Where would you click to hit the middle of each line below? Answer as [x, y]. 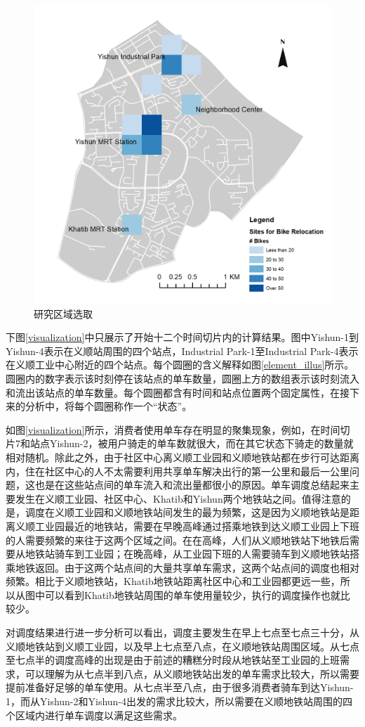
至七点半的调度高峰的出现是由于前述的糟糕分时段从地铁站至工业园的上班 [173, 660]
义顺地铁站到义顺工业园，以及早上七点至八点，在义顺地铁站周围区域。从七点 [182, 646]
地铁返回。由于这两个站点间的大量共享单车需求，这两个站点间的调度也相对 [187, 567]
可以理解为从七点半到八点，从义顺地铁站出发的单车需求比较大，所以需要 [192, 673]
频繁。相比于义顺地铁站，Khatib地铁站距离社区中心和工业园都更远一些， [173, 581]
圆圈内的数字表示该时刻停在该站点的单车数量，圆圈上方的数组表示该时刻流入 [182, 378]
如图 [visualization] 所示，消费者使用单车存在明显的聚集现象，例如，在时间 [173, 429]
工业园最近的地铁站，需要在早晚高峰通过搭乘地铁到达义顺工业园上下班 [197, 526]
